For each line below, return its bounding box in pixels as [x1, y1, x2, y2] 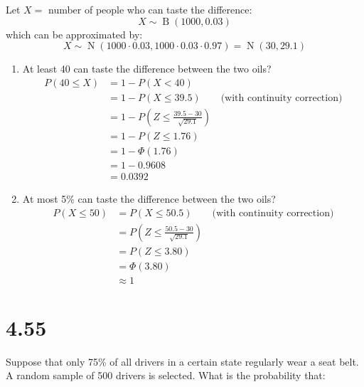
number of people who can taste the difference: [48, 2, 252, 16]
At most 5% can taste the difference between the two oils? [22, 191, 276, 206]
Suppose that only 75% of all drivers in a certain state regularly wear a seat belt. [6, 354, 359, 369]
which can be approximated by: [6, 26, 143, 41]
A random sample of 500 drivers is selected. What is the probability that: [6, 368, 326, 383]
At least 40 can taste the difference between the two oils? [22, 61, 272, 76]
